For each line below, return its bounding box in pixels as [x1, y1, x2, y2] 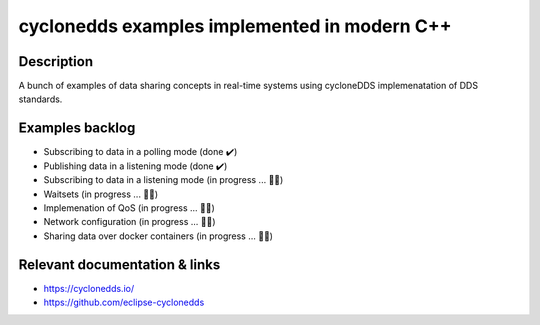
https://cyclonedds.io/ [43, 282, 135, 294]
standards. [18, 93, 63, 105]
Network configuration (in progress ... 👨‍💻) [43, 216, 216, 228]
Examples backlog [18, 120, 136, 137]
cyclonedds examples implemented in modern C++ [18, 15, 452, 37]
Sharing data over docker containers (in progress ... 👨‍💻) [43, 230, 274, 242]
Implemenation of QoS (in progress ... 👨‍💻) [43, 201, 215, 214]
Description [18, 53, 94, 70]
